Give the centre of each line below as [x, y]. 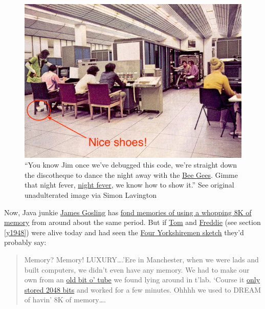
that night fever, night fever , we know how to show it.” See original [129, 185]
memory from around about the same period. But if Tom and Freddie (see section [132, 222]
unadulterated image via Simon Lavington [91, 195]
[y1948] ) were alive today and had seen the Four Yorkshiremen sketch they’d [124, 232]
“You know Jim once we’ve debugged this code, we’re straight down [131, 165]
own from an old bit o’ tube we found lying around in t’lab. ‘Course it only [142, 280]
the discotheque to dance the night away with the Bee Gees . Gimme [131, 174]
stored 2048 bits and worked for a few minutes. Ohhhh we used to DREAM [143, 289]
